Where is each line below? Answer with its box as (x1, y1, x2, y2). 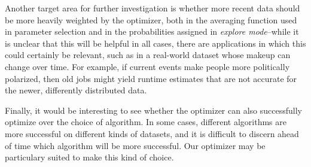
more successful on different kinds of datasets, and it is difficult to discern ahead (5, 127, 299, 139)
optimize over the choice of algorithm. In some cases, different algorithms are (5, 116, 286, 128)
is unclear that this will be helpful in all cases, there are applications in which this (5, 37, 306, 49)
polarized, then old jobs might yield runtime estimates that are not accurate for (5, 72, 297, 84)
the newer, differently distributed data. (5, 84, 147, 96)
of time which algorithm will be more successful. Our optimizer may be (5, 139, 266, 151)
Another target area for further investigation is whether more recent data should (5, 2, 300, 14)
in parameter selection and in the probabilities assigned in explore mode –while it (5, 25, 299, 38)
